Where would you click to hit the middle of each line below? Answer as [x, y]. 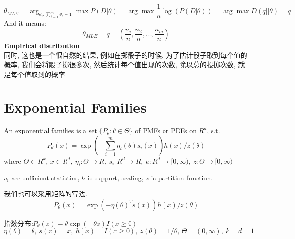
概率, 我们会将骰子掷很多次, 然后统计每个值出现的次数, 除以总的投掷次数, [120, 64]
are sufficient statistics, [45, 177]
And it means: [25, 23]
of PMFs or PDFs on [166, 130]
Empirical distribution [42, 45]
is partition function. [182, 177]
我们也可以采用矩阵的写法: [46, 194]
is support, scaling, [115, 177]
